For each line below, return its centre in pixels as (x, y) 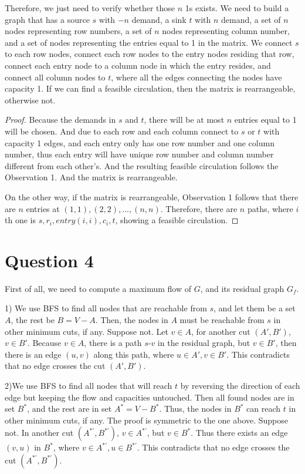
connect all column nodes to (55, 77)
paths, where (270, 208)
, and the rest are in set (70, 409)
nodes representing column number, (226, 31)
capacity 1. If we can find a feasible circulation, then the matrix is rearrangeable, (150, 88)
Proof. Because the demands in (60, 120)
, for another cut (221, 331)
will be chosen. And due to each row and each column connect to (122, 131)
